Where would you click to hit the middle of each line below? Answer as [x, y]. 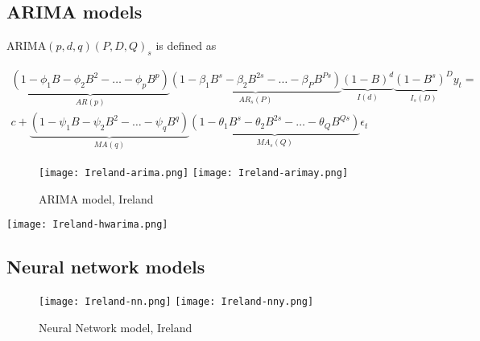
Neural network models [106, 267]
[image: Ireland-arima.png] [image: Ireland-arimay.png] [194, 173]
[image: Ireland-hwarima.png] [87, 225]
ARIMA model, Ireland [96, 198]
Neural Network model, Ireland [116, 327]
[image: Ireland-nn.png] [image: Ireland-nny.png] [176, 302]
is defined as [186, 45]
